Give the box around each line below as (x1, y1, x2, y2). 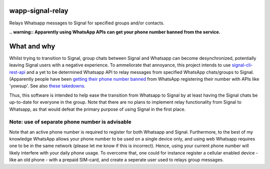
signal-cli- (231, 62, 253, 68)
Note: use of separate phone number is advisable (9, 119, 132, 126)
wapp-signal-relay (9, 6, 68, 15)
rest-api (9, 69, 26, 75)
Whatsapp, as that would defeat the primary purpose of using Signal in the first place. (9, 106, 186, 112)
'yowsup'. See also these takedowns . (9, 83, 86, 89)
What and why (9, 42, 55, 50)
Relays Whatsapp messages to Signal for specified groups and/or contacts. (9, 20, 164, 26)
